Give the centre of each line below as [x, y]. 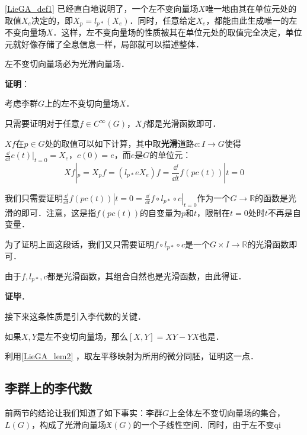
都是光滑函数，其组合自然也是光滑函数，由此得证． [147, 276]
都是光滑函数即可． [183, 123]
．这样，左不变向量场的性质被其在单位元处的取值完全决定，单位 [178, 32]
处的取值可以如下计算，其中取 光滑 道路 [119, 143]
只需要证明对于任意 [42, 123]
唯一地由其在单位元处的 [251, 8]
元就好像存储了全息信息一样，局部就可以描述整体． [104, 43]
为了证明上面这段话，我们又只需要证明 [79, 244]
